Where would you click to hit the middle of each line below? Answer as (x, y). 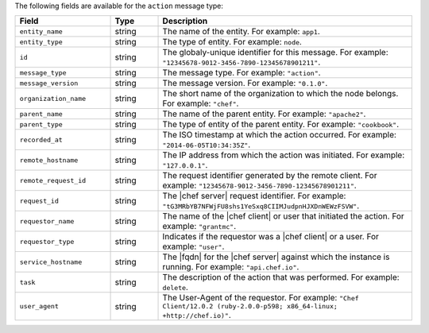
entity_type (41, 42)
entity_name (41, 31)
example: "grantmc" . (199, 227)
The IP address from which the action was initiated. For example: (284, 155)
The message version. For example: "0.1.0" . (245, 83)
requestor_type (47, 241)
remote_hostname (49, 160)
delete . (175, 288)
